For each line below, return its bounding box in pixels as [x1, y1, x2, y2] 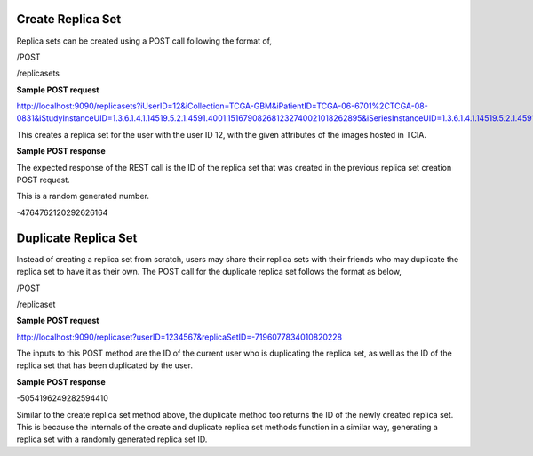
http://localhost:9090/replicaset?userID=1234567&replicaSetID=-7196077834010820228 [16, 332, 343, 342]
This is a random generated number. [16, 191, 150, 202]
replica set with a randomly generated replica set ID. [16, 434, 208, 444]
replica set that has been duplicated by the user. [16, 360, 194, 371]
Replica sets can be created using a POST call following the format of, [16, 36, 273, 46]
